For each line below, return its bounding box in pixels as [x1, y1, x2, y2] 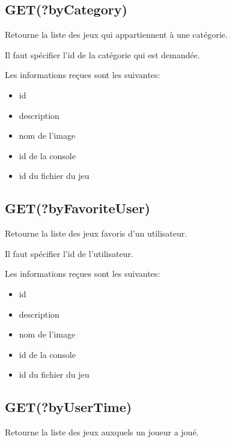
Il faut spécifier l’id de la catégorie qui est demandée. [5, 48, 200, 61]
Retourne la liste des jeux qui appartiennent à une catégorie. [5, 28, 228, 41]
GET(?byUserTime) [5, 398, 132, 416]
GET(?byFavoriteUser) [5, 199, 150, 217]
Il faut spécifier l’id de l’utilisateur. [5, 247, 133, 259]
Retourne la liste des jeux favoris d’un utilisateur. [5, 227, 188, 240]
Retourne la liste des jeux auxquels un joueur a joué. [5, 426, 199, 438]
